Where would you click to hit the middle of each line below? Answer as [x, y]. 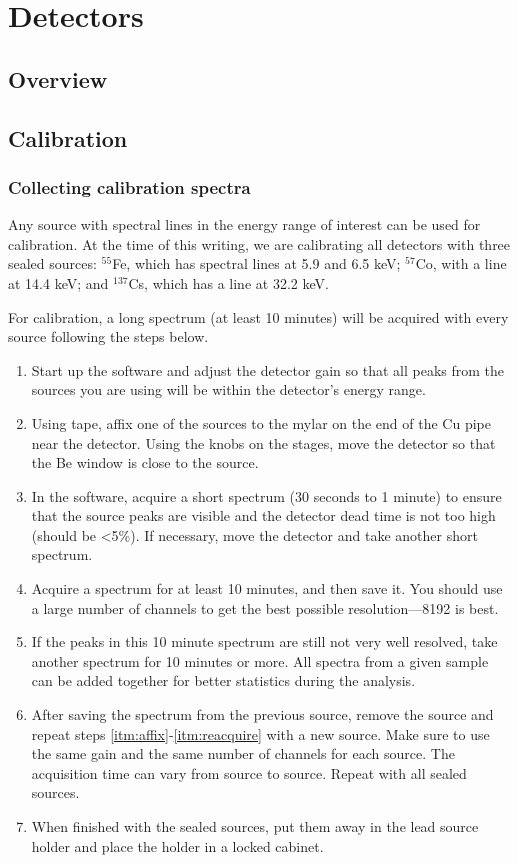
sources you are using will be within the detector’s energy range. [228, 389]
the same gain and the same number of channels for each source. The [243, 753]
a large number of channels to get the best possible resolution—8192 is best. [265, 607]
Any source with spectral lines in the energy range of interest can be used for [244, 224]
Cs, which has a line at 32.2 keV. [228, 282]
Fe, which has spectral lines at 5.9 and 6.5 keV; [256, 263]
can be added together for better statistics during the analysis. [223, 680]
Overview [58, 78]
